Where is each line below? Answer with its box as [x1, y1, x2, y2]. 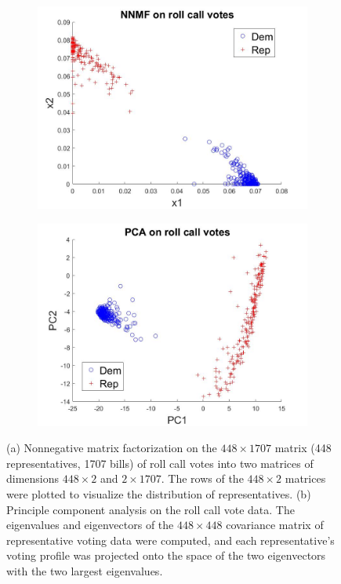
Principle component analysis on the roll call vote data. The [6, 501, 295, 517]
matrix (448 [274, 440, 332, 456]
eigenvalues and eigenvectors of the [6, 516, 174, 533]
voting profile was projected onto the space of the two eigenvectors [6, 547, 326, 564]
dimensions [6, 470, 60, 487]
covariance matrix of [226, 516, 324, 533]
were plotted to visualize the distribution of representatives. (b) [6, 485, 311, 502]
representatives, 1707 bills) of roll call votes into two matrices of [6, 454, 314, 471]
